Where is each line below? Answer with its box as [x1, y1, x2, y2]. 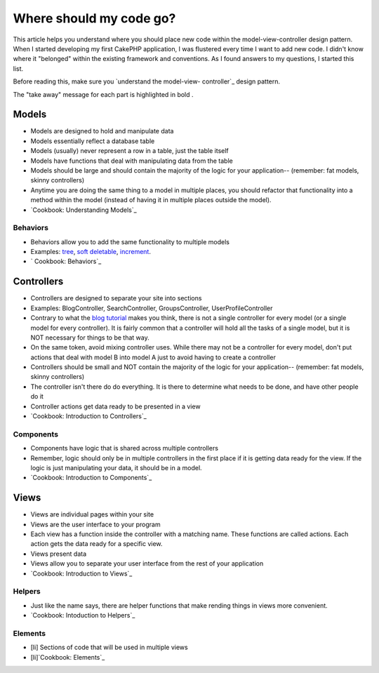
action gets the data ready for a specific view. [30, 540, 163, 548]
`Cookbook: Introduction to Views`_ [30, 569, 133, 578]
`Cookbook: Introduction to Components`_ [30, 474, 152, 482]
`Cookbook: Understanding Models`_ [30, 206, 137, 214]
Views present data [30, 549, 87, 558]
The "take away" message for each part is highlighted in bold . [13, 90, 194, 98]
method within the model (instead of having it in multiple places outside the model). [30, 196, 272, 204]
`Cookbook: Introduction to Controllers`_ [30, 412, 147, 420]
